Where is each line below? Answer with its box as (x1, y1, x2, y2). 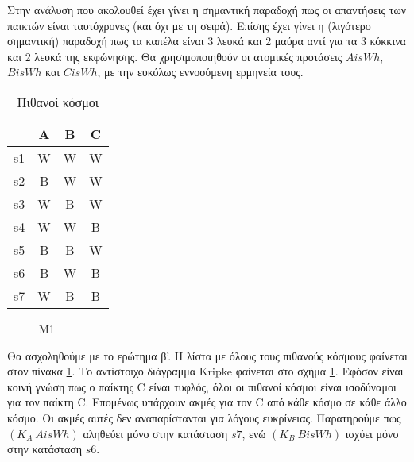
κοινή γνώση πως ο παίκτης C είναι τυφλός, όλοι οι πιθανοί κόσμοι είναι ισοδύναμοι (7, 378, 397, 395)
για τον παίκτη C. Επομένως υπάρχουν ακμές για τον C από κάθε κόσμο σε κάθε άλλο (7, 394, 407, 410)
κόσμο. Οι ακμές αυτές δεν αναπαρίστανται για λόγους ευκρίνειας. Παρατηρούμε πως (7, 409, 401, 425)
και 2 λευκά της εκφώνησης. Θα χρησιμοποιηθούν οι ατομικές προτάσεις (7, 48, 342, 64)
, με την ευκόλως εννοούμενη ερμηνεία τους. (97, 64, 304, 80)
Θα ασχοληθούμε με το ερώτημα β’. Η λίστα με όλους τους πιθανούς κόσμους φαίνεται (7, 347, 408, 364)
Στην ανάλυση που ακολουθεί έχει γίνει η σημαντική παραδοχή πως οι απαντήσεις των (7, 2, 406, 17)
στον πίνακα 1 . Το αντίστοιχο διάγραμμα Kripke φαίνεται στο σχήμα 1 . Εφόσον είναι (7, 363, 404, 379)
